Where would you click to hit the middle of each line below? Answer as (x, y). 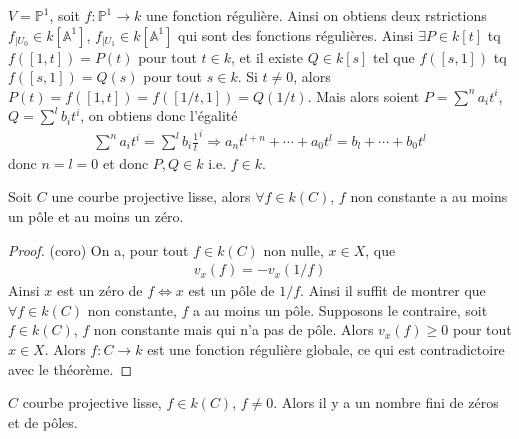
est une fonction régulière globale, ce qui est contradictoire (326, 349)
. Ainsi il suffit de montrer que (393, 290)
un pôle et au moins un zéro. (96, 216)
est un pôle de (231, 290)
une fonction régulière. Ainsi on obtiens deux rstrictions (316, 15)
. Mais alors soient (363, 95)
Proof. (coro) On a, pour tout (98, 249)
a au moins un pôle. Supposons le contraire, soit (340, 309)
